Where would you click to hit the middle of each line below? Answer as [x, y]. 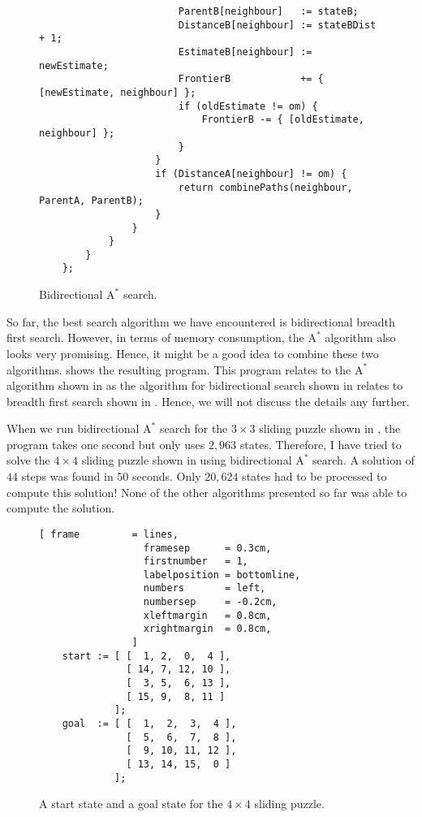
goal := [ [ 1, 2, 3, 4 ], [149, 724]
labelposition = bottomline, [222, 575]
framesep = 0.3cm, [207, 548]
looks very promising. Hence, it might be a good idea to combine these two [193, 353]
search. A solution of [364, 460]
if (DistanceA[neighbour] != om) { [251, 173]
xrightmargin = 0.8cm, [207, 629]
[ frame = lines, [109, 534]
